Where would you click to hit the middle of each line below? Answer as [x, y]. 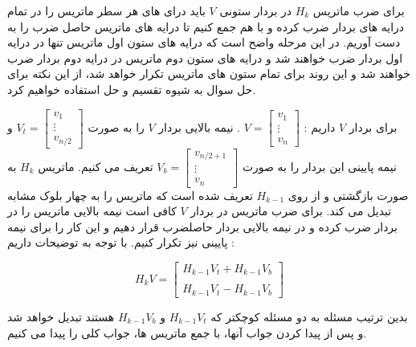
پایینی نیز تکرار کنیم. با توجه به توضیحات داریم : [121, 242]
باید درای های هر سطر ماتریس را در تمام [106, 10]
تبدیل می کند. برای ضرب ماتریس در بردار [291, 211]
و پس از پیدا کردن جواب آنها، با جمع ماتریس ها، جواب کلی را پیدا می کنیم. [187, 332]
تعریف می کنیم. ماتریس [96, 166]
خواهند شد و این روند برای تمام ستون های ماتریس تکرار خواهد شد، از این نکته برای [209, 73]
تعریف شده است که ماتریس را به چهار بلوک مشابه [130, 195]
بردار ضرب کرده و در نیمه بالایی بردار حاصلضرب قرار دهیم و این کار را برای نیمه [202, 226]
